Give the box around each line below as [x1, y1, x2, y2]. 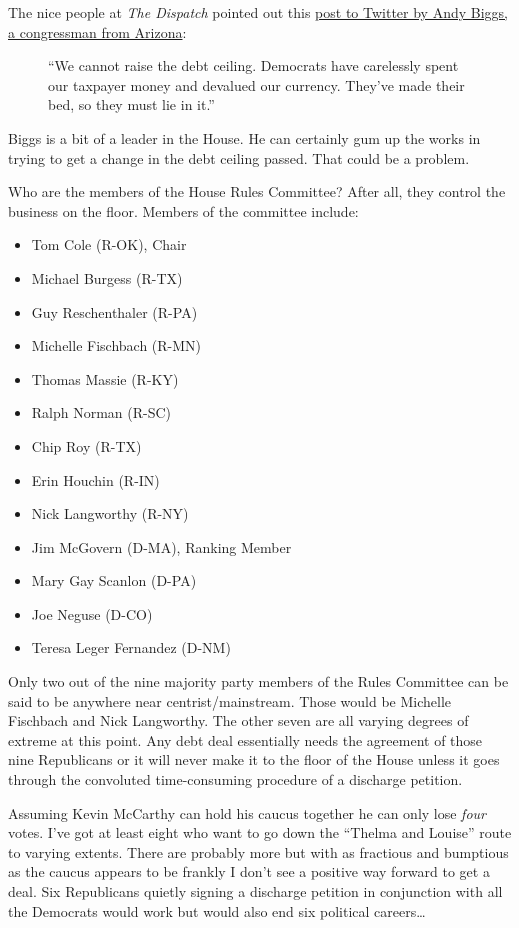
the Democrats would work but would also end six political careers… [8, 900, 426, 921]
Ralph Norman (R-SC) [31, 402, 172, 423]
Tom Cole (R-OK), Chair [31, 234, 187, 255]
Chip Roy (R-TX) [31, 435, 142, 456]
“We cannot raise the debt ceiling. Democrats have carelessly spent [48, 55, 459, 76]
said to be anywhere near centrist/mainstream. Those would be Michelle [8, 690, 451, 711]
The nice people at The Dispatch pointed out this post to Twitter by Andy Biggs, [8, 2, 508, 22]
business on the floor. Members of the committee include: [8, 200, 359, 221]
